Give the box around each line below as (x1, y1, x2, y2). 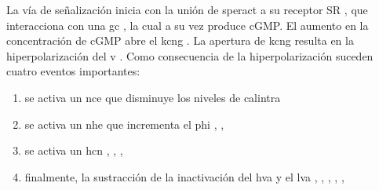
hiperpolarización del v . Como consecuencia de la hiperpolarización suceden (6, 47, 374, 64)
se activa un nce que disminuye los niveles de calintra (24, 89, 281, 105)
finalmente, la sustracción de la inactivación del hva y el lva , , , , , (24, 168, 344, 185)
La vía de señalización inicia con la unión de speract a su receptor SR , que (6, 2, 368, 17)
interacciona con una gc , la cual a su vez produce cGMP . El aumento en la (6, 16, 369, 33)
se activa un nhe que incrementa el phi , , (24, 115, 224, 132)
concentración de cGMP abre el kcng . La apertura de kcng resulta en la (6, 32, 354, 49)
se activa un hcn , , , (24, 142, 123, 159)
